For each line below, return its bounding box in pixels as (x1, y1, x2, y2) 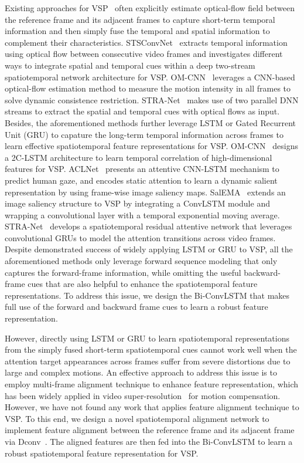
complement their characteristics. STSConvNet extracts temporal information (5, 36, 288, 48)
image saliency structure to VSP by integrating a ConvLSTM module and (5, 197, 270, 209)
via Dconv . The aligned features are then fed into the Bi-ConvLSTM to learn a (5, 435, 293, 447)
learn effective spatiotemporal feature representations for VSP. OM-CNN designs (5, 140, 298, 152)
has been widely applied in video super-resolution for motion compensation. (5, 389, 281, 401)
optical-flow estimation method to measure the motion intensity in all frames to (5, 82, 291, 94)
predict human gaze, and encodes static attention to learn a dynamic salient (5, 174, 278, 186)
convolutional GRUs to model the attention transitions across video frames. (5, 231, 276, 244)
